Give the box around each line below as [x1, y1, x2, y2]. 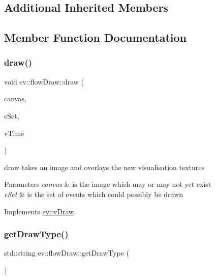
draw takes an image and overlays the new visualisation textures [4, 161, 205, 172]
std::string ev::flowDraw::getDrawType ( [4, 247, 130, 258]
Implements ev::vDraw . [4, 206, 76, 216]
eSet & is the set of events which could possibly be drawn [4, 188, 183, 199]
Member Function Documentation [4, 30, 187, 45]
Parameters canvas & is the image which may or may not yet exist [4, 179, 211, 189]
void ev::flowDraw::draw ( [4, 76, 84, 87]
